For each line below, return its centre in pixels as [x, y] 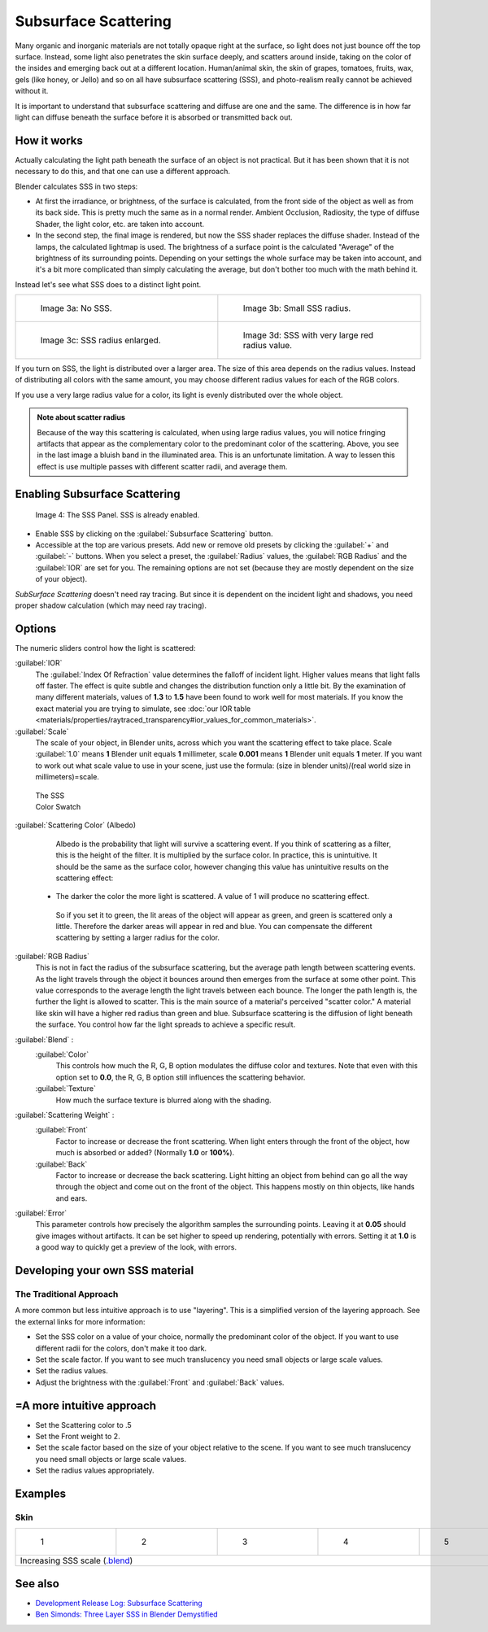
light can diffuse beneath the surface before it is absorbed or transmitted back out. [154, 117]
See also [37, 1584]
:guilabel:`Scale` [42, 731]
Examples [41, 1494]
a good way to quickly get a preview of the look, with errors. [136, 1247]
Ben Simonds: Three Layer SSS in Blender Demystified [127, 1614]
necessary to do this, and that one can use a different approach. [123, 172]
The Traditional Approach [67, 1294]
